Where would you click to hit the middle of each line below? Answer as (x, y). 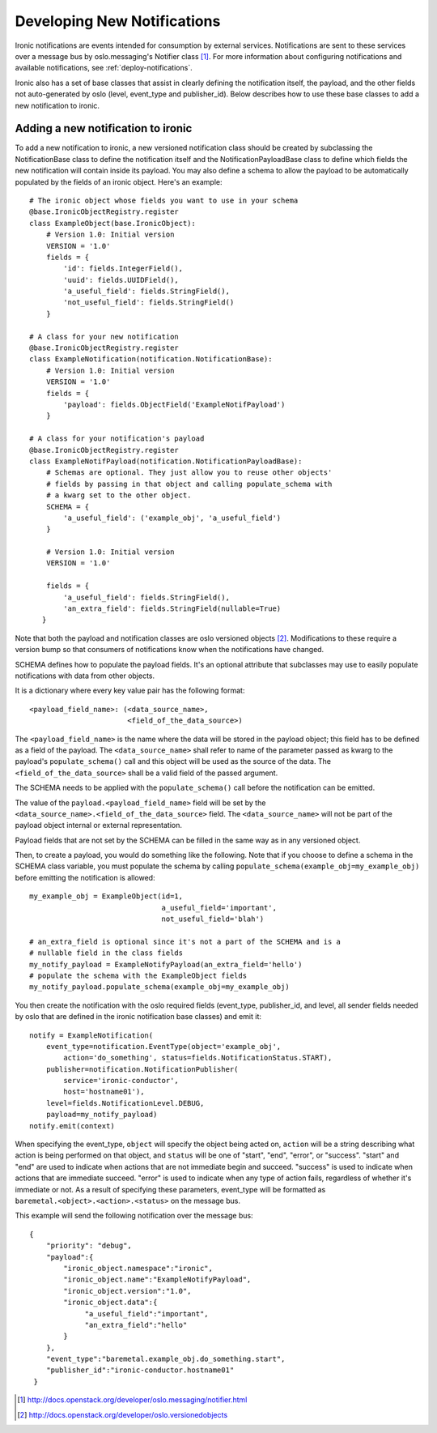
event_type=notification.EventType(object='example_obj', (163, 1046)
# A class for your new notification (104, 337)
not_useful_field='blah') (213, 919)
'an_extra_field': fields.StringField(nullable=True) (172, 609)
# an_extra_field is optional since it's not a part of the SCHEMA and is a (185, 941)
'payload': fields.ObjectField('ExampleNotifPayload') (174, 405)
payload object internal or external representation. (98, 825)
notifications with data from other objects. (85, 676)
